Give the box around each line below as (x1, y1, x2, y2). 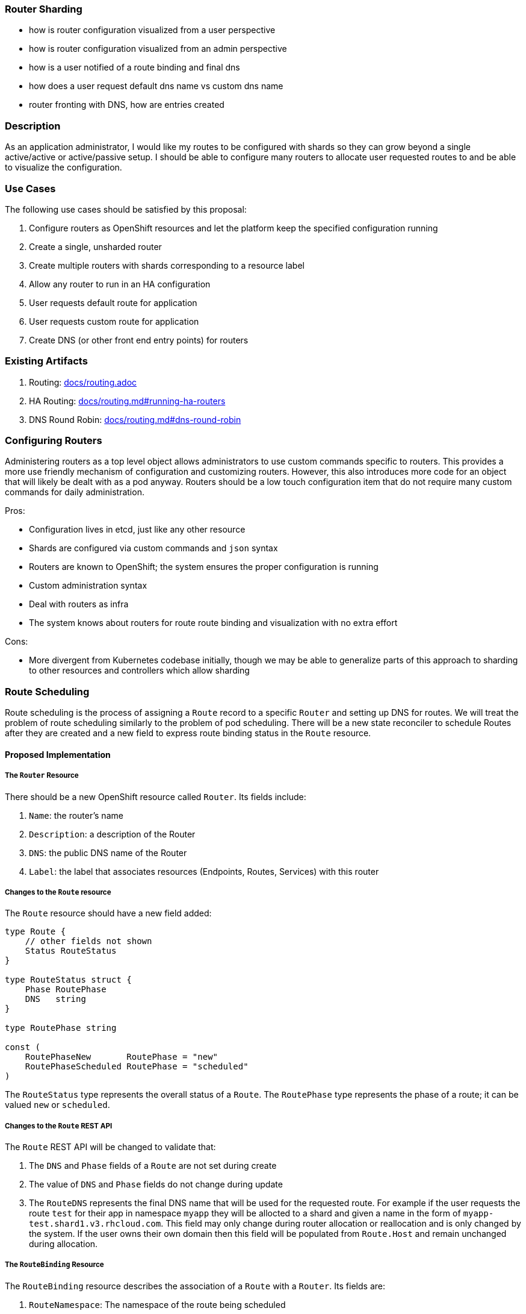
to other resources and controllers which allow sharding (29, 665, 250, 676)
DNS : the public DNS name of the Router (29, 847, 187, 858)
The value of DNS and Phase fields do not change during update (29, 1179, 283, 1190)
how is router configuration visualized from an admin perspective (29, 43, 287, 54)
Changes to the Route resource (5, 887, 111, 896)
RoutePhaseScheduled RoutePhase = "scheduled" (25, 1062, 249, 1072)
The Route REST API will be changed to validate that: (5, 1142, 216, 1153)
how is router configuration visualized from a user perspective (29, 25, 276, 36)
